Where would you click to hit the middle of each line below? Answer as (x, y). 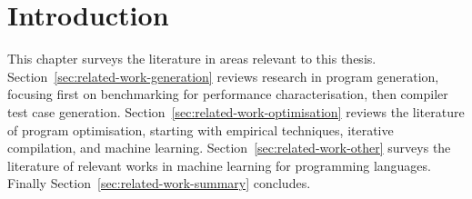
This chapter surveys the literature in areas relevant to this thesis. (192, 59)
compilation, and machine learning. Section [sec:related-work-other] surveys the (229, 148)
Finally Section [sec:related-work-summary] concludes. (159, 183)
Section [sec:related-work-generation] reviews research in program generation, (223, 76)
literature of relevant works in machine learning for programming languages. (219, 165)
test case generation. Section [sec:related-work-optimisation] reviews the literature (236, 111)
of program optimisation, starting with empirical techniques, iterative (201, 129)
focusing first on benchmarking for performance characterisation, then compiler (228, 94)
